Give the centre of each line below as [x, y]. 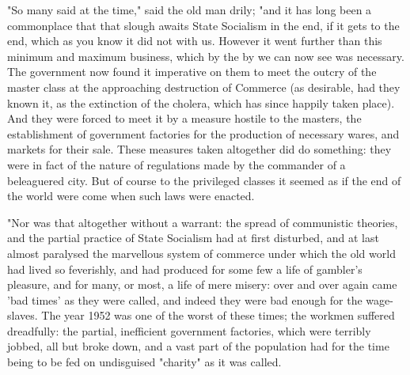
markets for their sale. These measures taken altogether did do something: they [199, 149]
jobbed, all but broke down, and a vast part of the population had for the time [198, 346]
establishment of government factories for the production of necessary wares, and [203, 133]
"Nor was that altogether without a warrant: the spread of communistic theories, [203, 222]
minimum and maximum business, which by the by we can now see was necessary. [206, 56]
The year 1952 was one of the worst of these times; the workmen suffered [218, 315]
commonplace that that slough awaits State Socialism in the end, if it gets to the [203, 25]
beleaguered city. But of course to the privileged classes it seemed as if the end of [204, 180]
